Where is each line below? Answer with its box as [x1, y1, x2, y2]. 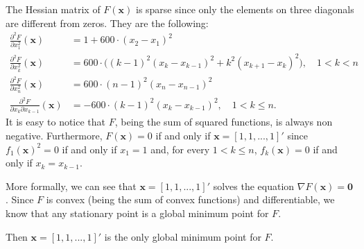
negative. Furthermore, [6, 128, 103, 142]
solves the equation [213, 178, 295, 193]
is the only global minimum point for [104, 229, 261, 243]
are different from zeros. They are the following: [6, 15, 209, 30]
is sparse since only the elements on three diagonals [135, 2, 354, 16]
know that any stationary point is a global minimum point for [6, 205, 269, 220]
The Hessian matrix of [6, 2, 101, 16]
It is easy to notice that [6, 114, 106, 129]
